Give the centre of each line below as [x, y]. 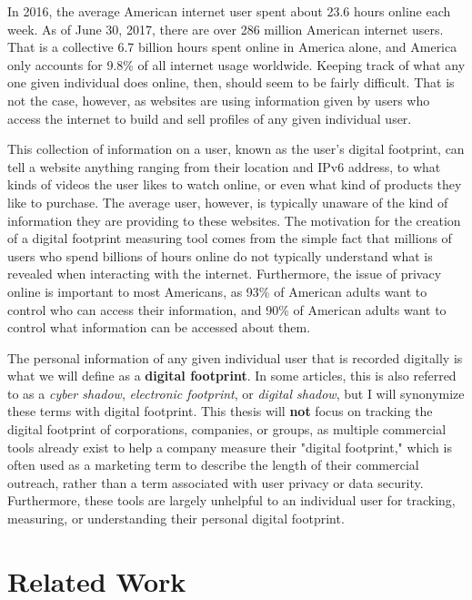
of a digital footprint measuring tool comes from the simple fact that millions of [230, 238]
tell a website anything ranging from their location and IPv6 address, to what [224, 166]
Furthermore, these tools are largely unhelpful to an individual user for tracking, [231, 500]
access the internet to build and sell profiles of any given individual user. [210, 118]
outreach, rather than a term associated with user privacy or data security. [216, 482]
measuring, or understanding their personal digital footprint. [176, 519]
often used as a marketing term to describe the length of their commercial [213, 465]
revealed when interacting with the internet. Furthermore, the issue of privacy [225, 274]
